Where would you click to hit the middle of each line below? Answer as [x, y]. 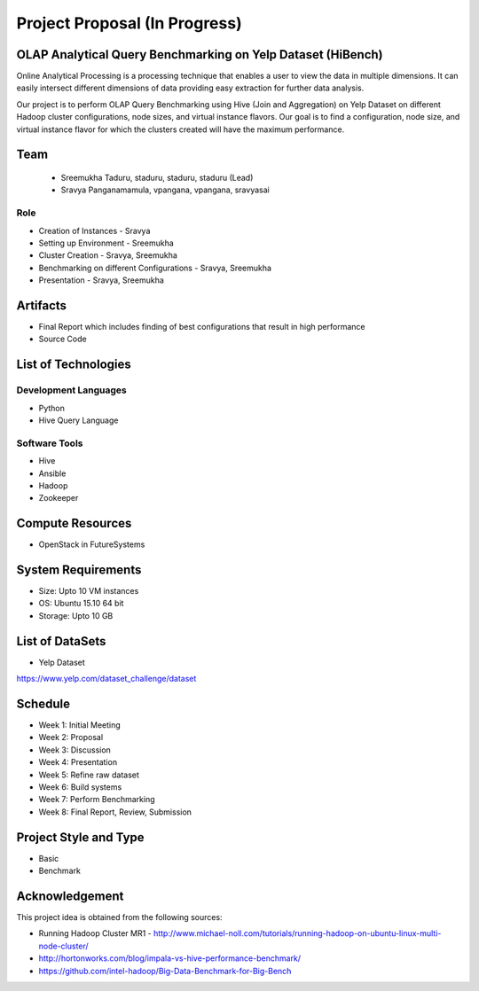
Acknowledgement [70, 896]
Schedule [43, 703]
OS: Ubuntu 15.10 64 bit [81, 604]
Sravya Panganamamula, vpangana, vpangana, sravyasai [165, 190]
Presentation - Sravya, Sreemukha [101, 280]
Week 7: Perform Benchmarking [97, 800]
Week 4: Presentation [78, 762]
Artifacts [41, 305]
